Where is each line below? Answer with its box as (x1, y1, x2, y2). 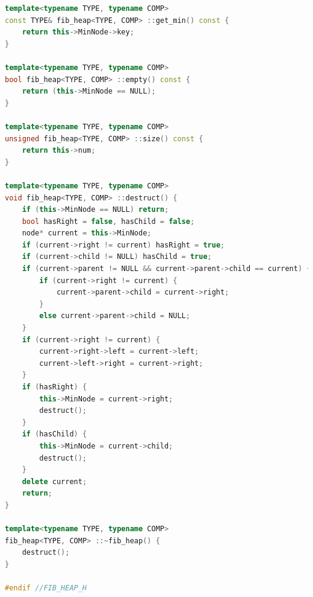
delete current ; (22, 477, 87, 486)
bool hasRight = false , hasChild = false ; (22, 217, 195, 226)
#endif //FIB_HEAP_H (5, 584, 87, 593)
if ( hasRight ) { (22, 383, 87, 391)
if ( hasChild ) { (22, 430, 87, 439)
